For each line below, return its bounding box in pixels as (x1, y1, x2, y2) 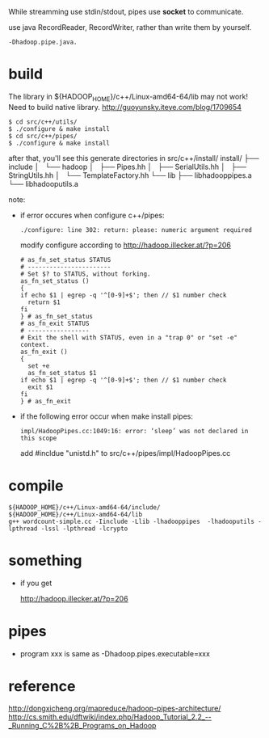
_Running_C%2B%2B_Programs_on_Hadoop (8, 721, 157, 731)
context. (19, 340, 50, 348)
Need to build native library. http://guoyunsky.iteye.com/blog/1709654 (8, 102, 242, 112)
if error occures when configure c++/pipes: (19, 210, 165, 220)
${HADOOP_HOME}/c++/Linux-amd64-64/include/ (8, 503, 161, 512)
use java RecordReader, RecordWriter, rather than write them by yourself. (8, 23, 252, 32)
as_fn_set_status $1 (27, 369, 97, 377)
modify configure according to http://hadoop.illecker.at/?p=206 (19, 240, 232, 250)
